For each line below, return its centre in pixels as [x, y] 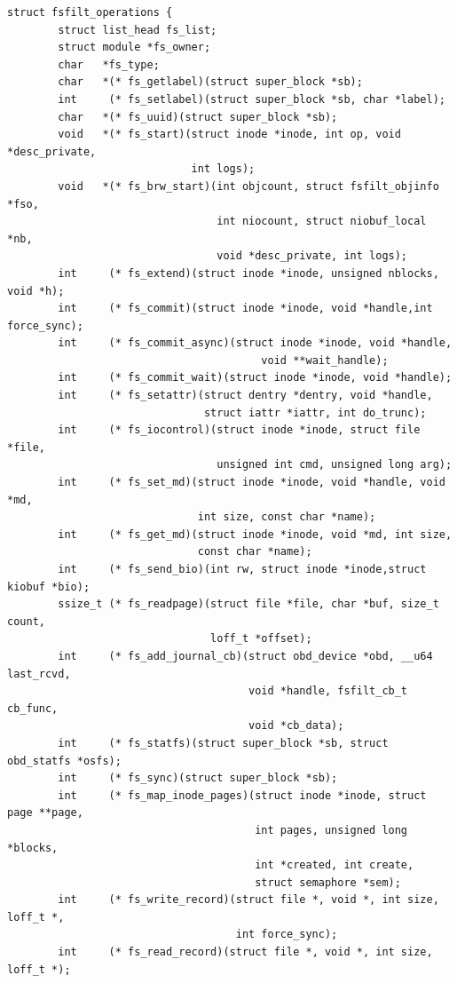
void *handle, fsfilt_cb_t [328, 691]
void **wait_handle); [325, 360]
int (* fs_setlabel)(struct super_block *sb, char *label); [252, 99]
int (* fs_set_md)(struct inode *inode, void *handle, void [252, 483]
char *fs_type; [109, 64]
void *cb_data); [296, 726]
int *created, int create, [335, 865]
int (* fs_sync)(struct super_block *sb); [198, 778]
